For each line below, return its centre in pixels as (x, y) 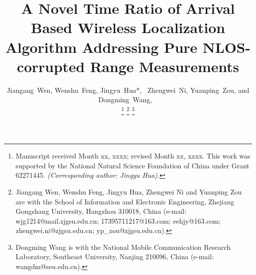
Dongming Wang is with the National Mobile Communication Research (123, 247)
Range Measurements (164, 66)
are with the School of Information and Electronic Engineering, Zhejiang (125, 201)
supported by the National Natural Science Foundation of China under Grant (132, 165)
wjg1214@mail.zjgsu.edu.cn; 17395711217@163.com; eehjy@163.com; (118, 220)
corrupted (51, 66)
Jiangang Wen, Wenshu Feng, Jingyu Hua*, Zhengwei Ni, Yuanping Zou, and (128, 90)
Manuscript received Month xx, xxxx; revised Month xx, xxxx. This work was (133, 156)
